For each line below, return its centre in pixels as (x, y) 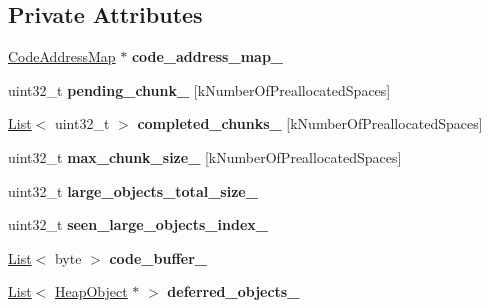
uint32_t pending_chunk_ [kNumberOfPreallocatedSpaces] (199, 89)
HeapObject (91, 291)
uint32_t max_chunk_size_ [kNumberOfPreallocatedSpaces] (205, 156)
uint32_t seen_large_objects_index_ (138, 224)
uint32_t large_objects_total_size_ (133, 190)
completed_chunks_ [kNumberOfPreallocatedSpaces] (310, 123)
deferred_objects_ (233, 291)
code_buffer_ (158, 257)
